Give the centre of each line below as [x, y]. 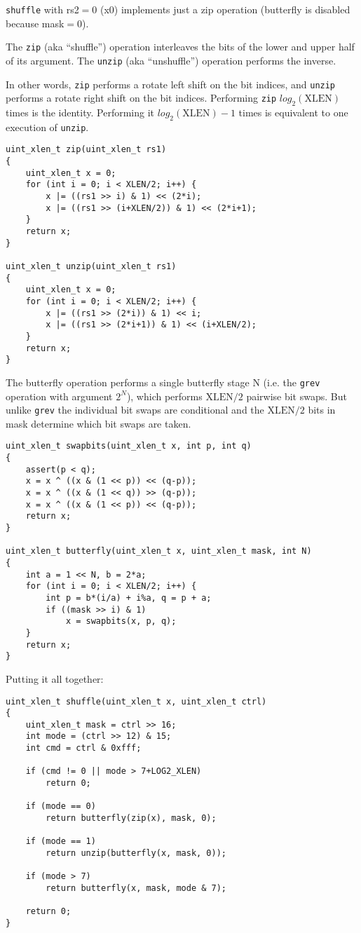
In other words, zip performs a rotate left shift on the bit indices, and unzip [171, 84]
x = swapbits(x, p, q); [121, 621]
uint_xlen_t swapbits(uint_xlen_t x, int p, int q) [129, 446]
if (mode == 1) [61, 842]
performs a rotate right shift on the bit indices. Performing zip [141, 98]
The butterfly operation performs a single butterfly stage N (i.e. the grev [163, 382]
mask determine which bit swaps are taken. [98, 423]
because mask [35, 23]
